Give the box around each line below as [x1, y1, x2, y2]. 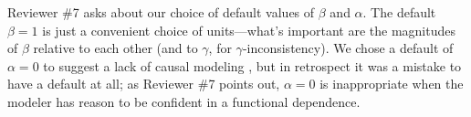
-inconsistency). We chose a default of [242, 38, 454, 58]
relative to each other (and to [33, 38, 198, 58]
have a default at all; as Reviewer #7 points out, [7, 74, 280, 93]
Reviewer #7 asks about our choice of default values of [7, 3, 315, 21]
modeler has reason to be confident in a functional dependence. [7, 91, 361, 111]
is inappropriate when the [319, 74, 464, 93]
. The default [362, 3, 436, 21]
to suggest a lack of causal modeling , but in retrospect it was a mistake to [43, 56, 462, 75]
